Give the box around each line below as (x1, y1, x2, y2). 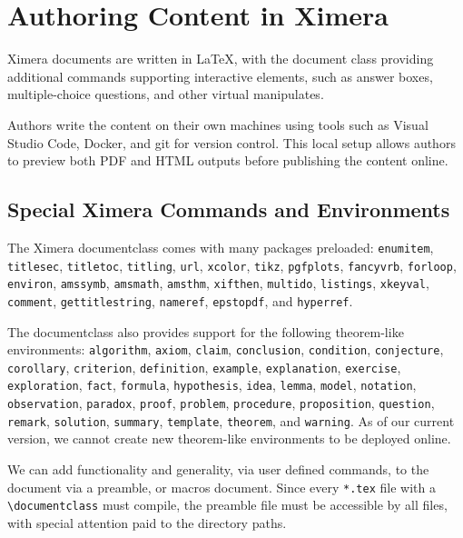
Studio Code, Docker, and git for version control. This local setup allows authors (7, 133, 456, 152)
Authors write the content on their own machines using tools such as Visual (7, 115, 429, 134)
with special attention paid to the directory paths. (7, 513, 287, 532)
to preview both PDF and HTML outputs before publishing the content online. (7, 151, 448, 170)
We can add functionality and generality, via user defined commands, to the (7, 459, 429, 478)
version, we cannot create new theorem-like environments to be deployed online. (7, 429, 451, 448)
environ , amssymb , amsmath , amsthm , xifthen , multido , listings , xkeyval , (7, 274, 429, 293)
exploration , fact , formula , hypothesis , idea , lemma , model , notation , (7, 375, 417, 394)
